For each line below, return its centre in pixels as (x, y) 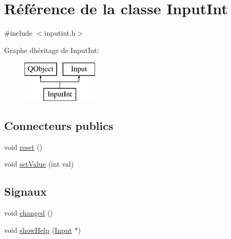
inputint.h (60, 33)
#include (18, 33)
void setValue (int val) (39, 164)
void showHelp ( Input (38, 230)
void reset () (23, 147)
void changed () (29, 213)
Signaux (26, 191)
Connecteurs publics (59, 125)
